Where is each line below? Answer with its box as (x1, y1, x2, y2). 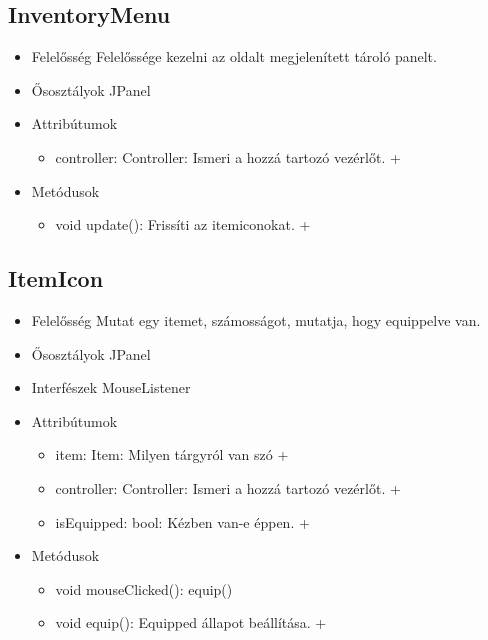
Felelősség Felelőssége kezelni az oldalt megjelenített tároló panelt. (31, 46, 437, 67)
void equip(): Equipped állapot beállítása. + (55, 612, 327, 633)
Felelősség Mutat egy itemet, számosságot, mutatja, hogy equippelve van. (31, 309, 481, 330)
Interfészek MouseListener (31, 377, 191, 398)
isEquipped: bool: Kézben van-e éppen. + (55, 511, 310, 532)
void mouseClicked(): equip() (55, 578, 233, 599)
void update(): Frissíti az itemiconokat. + (55, 214, 311, 235)
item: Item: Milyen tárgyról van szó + (55, 444, 289, 465)
